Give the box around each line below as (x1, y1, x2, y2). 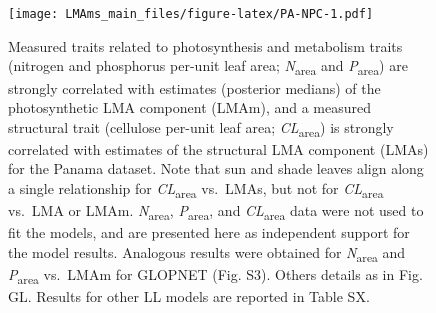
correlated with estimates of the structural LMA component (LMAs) (8, 138, 429, 159)
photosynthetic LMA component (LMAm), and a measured (8, 97, 372, 118)
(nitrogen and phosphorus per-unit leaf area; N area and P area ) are (8, 55, 408, 79)
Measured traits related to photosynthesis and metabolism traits (8, 35, 403, 56)
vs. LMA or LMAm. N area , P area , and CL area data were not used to (8, 200, 424, 223)
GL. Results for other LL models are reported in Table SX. (8, 286, 370, 307)
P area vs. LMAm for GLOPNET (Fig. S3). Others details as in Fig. (8, 264, 423, 287)
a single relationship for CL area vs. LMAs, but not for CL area (8, 178, 384, 201)
